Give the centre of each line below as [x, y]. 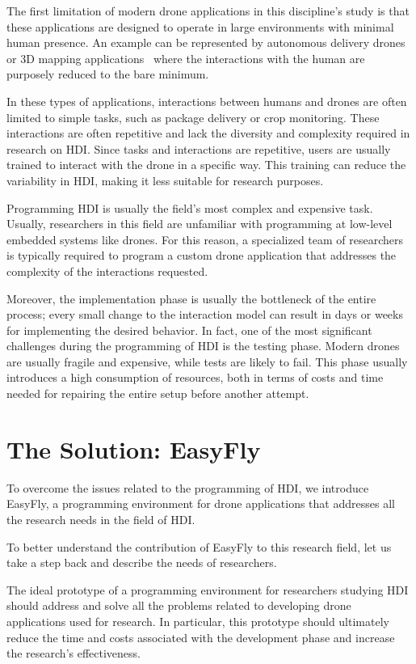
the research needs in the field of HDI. [101, 519]
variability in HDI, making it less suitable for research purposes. [165, 180]
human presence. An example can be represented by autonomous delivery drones [206, 42]
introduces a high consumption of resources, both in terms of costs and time [195, 377]
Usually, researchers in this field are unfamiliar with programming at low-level [200, 224]
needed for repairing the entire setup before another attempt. [158, 393]
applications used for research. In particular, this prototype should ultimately [198, 621]
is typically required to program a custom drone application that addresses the [202, 255]
